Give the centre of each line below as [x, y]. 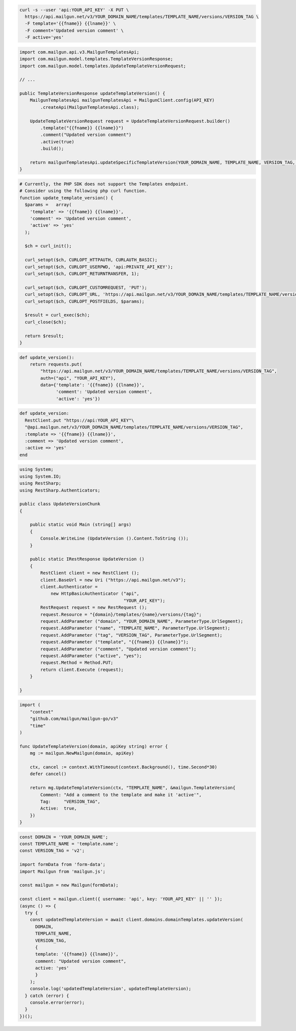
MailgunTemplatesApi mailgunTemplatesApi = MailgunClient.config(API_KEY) [122, 100]
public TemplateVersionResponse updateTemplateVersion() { [92, 93]
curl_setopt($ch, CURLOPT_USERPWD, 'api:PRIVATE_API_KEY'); [99, 267]
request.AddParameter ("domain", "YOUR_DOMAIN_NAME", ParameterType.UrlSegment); [142, 621]
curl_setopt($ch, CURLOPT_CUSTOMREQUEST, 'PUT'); [86, 287]
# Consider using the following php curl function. [83, 191]
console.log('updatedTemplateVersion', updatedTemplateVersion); [111, 989]
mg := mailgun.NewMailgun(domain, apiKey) [82, 753]
